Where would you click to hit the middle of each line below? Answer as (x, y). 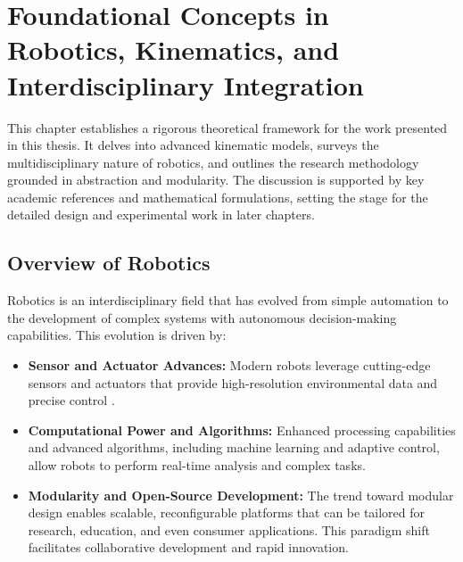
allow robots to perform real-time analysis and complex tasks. (197, 465)
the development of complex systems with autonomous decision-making (202, 317)
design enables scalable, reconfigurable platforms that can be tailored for (227, 512)
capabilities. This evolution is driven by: (117, 335)
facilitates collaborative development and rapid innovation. (188, 547)
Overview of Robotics (109, 263)
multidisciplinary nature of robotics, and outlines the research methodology (213, 162)
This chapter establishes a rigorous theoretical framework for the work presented (227, 127)
